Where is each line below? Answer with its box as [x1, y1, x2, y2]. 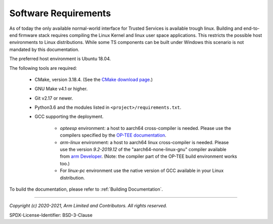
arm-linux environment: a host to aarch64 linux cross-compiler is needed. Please [60, 139, 229, 145]
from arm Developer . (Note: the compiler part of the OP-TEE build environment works [60, 153, 237, 159]
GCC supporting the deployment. [34, 114, 104, 120]
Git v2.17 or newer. [34, 95, 73, 101]
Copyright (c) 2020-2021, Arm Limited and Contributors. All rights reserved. [9, 203, 167, 209]
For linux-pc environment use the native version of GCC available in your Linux [60, 167, 224, 174]
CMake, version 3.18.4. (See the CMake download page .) [34, 76, 153, 82]
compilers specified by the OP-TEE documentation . [60, 132, 166, 139]
